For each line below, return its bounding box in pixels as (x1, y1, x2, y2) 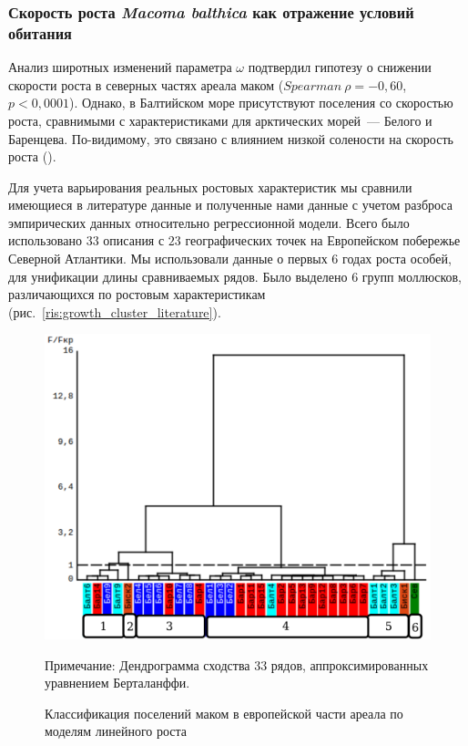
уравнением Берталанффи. (45, 673, 190, 692)
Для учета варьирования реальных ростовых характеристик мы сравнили (8, 177, 412, 196)
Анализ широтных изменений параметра (8, 57, 232, 77)
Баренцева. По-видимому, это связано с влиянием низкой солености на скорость (8, 129, 453, 148)
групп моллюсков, (361, 266, 462, 285)
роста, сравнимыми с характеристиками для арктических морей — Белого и (8, 110, 432, 130)
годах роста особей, (342, 249, 452, 268)
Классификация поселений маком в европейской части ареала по (45, 703, 403, 722)
